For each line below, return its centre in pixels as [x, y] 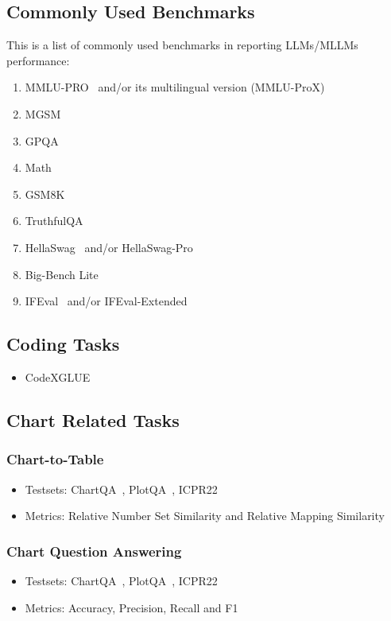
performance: [38, 60]
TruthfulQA [54, 221]
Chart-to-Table [55, 459]
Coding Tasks [63, 344]
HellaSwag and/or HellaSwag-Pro [109, 247]
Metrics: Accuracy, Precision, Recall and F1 [132, 607]
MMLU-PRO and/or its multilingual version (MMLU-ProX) [175, 87]
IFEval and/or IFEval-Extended [106, 301]
